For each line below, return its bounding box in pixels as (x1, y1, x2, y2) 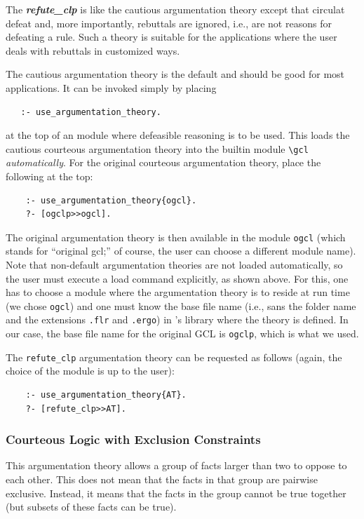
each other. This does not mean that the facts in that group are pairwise (6, 472, 318, 487)
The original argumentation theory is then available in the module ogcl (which (6, 229, 346, 244)
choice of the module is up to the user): (6, 363, 175, 378)
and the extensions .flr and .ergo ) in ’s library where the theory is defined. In (6, 312, 349, 327)
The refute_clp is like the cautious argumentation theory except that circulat (6, 2, 345, 16)
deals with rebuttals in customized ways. (6, 43, 180, 58)
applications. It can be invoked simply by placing (6, 80, 217, 95)
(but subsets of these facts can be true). (6, 499, 177, 514)
